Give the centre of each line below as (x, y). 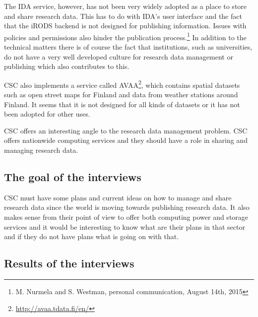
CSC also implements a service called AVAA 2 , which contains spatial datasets (122, 84)
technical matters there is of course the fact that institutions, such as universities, (128, 47)
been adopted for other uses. (47, 114)
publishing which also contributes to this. (67, 66)
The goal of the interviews (73, 177)
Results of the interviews (69, 263)
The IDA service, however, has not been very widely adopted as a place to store (126, 6)
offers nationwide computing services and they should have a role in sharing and (126, 140)
